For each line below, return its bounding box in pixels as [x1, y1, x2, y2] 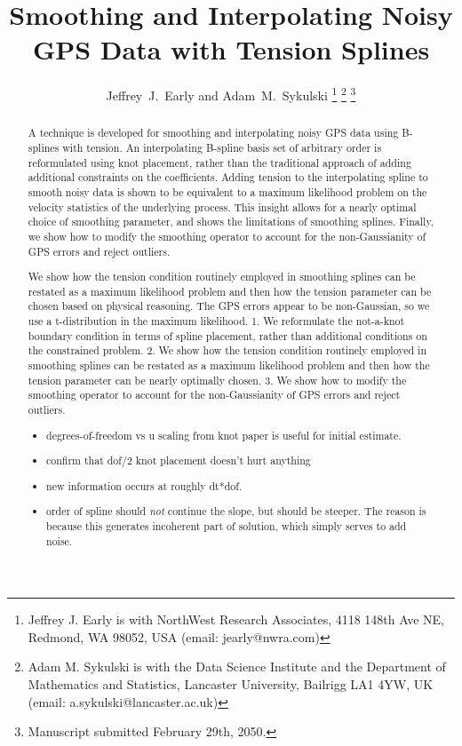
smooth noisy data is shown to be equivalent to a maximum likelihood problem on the [28, 184, 427, 199]
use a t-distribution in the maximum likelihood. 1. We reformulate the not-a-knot [28, 313, 405, 329]
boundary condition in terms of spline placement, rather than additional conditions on [28, 328, 427, 343]
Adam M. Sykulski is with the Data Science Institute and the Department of [28, 657, 446, 676]
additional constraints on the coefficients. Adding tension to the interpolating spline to [28, 170, 428, 185]
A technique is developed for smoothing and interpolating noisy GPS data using [28, 125, 399, 140]
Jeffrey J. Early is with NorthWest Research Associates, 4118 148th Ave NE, [28, 610, 445, 629]
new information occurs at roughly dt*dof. [46, 478, 243, 493]
